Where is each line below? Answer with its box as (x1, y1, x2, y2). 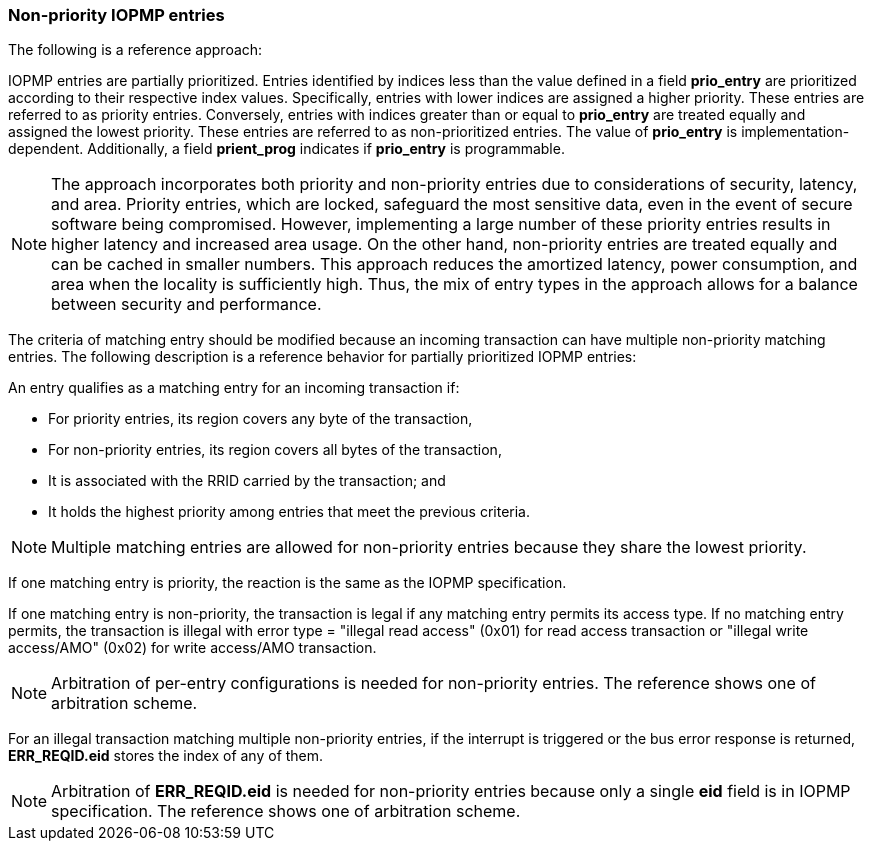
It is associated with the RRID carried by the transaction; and (48, 472, 446, 490)
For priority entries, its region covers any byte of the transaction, (48, 410, 473, 428)
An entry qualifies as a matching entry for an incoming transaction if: (8, 379, 460, 397)
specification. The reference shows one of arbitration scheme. (51, 801, 521, 822)
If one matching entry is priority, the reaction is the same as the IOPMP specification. (8, 574, 567, 592)
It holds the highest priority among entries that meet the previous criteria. (48, 503, 530, 521)
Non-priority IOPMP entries (8, 5, 225, 25)
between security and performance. (51, 294, 322, 315)
